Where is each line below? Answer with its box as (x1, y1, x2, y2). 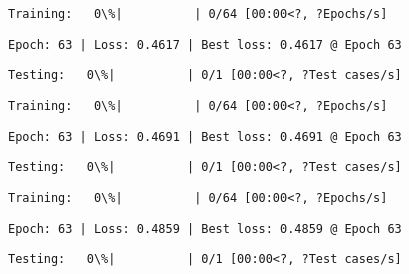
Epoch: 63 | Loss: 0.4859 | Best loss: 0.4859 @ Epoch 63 (8, 221, 402, 236)
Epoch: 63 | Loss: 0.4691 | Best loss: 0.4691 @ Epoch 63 (8, 129, 402, 144)
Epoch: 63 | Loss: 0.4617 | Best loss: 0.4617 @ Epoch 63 (8, 37, 402, 52)
